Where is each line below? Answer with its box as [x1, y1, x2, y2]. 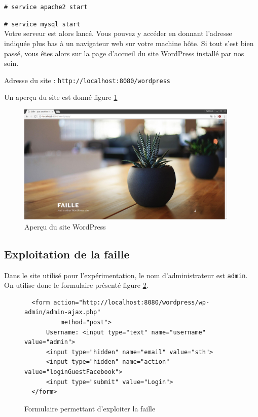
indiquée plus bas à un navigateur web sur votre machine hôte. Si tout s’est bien [4, 37, 254, 48]
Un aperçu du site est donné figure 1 [4, 92, 118, 102]
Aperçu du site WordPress [24, 221, 106, 232]
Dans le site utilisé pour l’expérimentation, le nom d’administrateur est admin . [4, 270, 248, 280]
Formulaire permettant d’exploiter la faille [24, 403, 156, 413]
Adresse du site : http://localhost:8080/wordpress [4, 74, 170, 85]
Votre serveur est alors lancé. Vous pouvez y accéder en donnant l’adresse [4, 28, 232, 39]
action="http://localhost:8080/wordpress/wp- [53, 298, 210, 306]
